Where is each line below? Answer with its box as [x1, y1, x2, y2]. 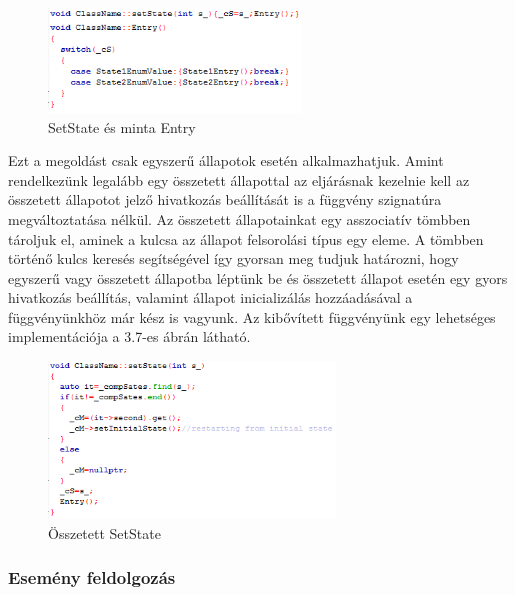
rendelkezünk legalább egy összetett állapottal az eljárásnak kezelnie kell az [8, 169, 470, 190]
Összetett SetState [48, 522, 161, 543]
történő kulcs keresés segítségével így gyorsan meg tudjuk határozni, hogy [8, 248, 459, 269]
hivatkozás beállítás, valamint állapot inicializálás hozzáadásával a [8, 287, 413, 308]
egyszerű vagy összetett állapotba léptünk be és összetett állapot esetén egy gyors [8, 267, 508, 288]
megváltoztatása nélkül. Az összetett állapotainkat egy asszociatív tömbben [8, 208, 471, 229]
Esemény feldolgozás [8, 565, 176, 590]
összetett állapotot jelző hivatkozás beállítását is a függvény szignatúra [8, 189, 442, 210]
